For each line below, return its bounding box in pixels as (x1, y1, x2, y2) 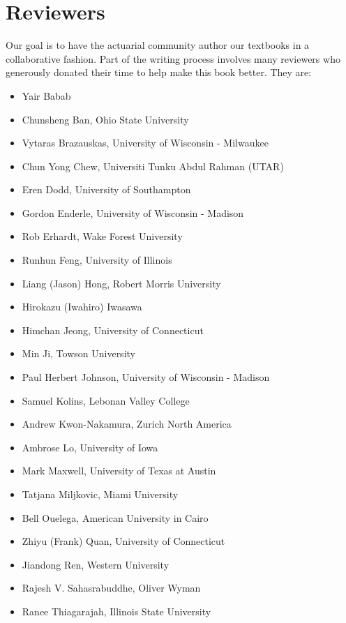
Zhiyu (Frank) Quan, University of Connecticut (22, 534, 225, 548)
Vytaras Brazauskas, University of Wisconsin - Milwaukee (22, 135, 269, 150)
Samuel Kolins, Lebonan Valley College (22, 393, 190, 407)
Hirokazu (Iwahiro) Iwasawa (22, 299, 142, 314)
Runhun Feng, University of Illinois (22, 253, 172, 267)
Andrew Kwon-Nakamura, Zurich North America (22, 416, 232, 431)
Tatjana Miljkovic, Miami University (22, 487, 179, 501)
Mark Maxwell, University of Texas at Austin (22, 463, 216, 478)
